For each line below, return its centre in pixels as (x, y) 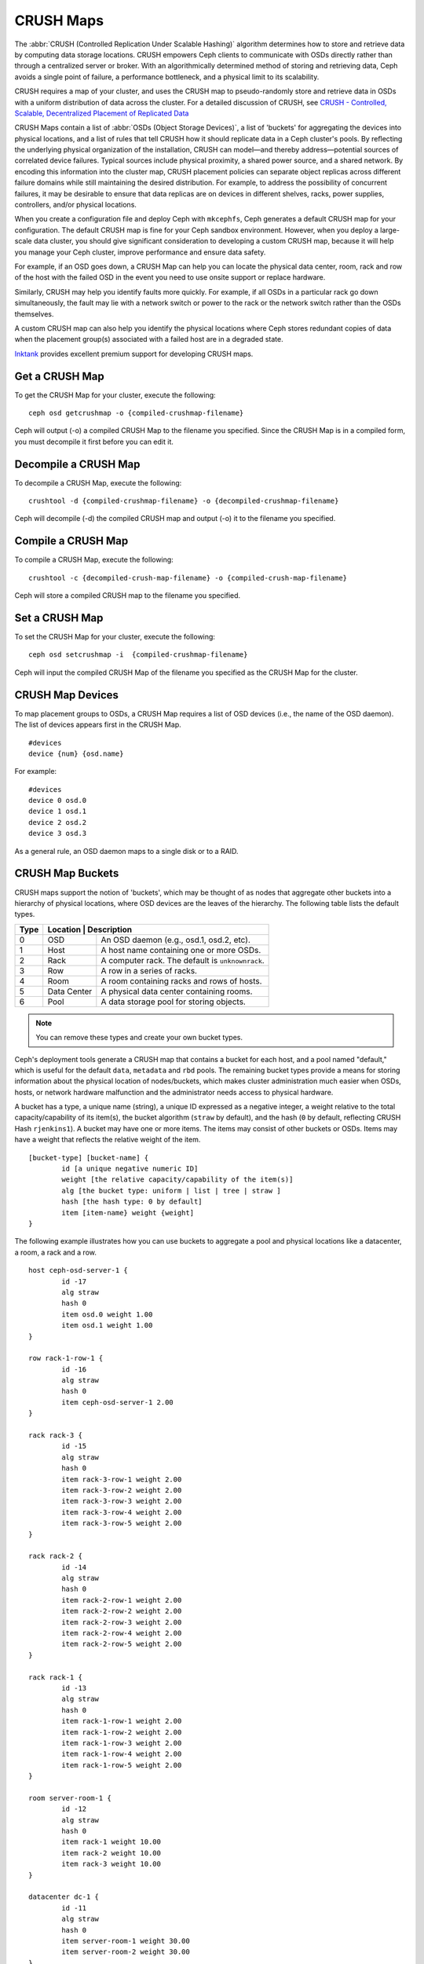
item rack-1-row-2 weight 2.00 (122, 1732)
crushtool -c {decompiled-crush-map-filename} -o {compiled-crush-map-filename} (188, 578)
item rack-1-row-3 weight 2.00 (122, 1743)
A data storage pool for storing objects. (174, 1002)
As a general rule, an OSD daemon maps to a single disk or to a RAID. (126, 851)
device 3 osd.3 (58, 834)
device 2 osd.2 (58, 822)
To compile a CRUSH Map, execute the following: (94, 560)
